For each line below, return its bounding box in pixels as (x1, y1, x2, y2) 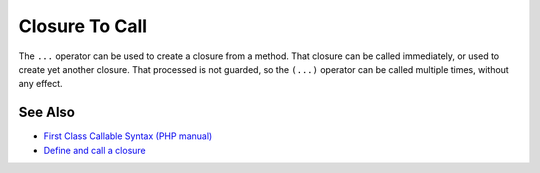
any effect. (18, 78, 64, 90)
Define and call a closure (43, 144, 147, 156)
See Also (18, 104, 75, 121)
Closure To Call (18, 15, 148, 37)
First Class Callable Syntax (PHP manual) (43, 130, 213, 142)
